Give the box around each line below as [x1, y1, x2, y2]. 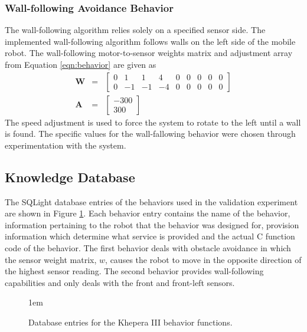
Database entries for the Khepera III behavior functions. [28, 315, 233, 328]
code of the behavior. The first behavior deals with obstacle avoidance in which [5, 242, 291, 254]
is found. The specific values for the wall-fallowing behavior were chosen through [5, 127, 296, 140]
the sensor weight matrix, [5, 253, 97, 265]
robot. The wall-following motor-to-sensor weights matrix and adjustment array [5, 47, 293, 59]
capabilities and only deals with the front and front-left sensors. [5, 276, 235, 288]
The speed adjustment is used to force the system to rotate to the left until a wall [5, 116, 301, 128]
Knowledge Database [5, 167, 135, 186]
